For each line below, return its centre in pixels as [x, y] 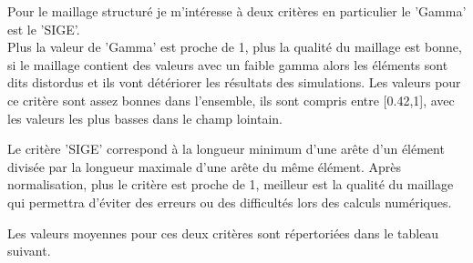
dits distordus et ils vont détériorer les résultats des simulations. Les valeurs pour [234, 82]
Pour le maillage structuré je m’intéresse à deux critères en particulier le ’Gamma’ [237, 11]
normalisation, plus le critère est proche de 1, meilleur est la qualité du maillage [231, 184]
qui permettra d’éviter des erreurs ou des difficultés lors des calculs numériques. [230, 202]
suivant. [29, 251]
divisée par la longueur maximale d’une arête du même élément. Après [204, 166]
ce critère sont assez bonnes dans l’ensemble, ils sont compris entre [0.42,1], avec [231, 100]
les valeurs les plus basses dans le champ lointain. [145, 118]
